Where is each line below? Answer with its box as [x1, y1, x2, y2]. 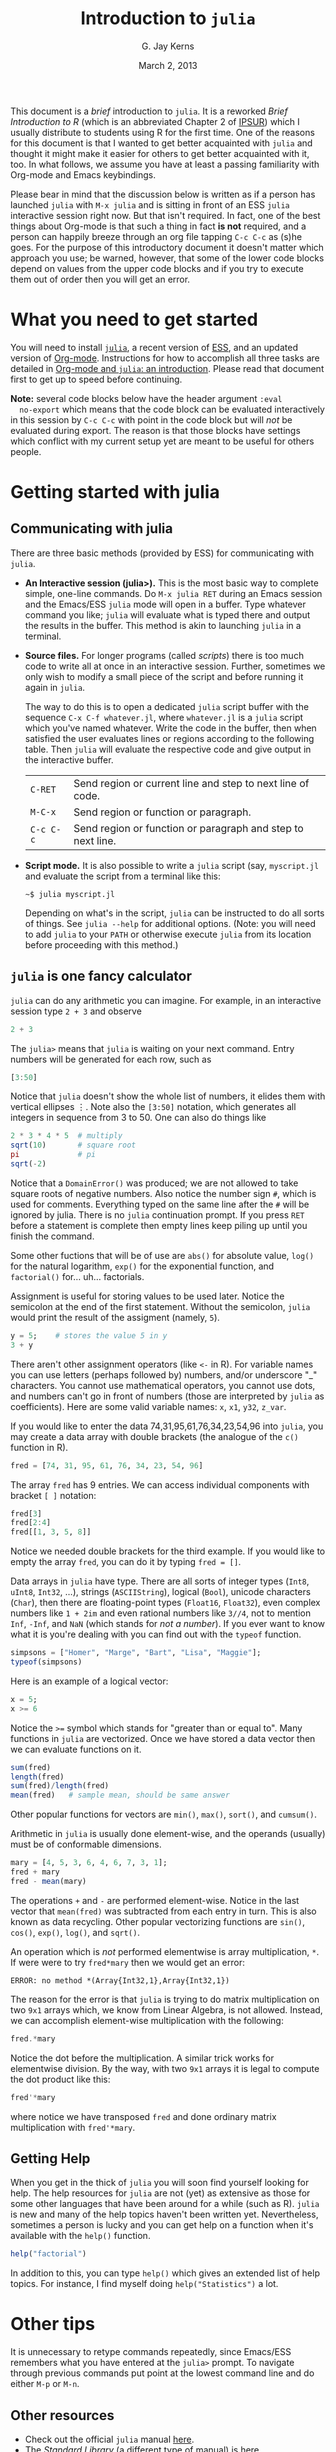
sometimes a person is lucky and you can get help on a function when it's [10, 2219, 314, 2231]
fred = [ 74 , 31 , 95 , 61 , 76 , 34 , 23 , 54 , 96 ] [10, 1460, 204, 1471]
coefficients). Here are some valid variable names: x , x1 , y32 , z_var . [10, 1400, 287, 1412]
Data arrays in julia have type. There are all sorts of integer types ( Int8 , [10, 1575, 310, 1587]
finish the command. [10, 1230, 95, 1242]
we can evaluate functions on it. [10, 1743, 142, 1755]
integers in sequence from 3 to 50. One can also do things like [10, 1112, 267, 1124]
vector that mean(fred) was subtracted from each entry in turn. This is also [10, 1905, 317, 1917]
